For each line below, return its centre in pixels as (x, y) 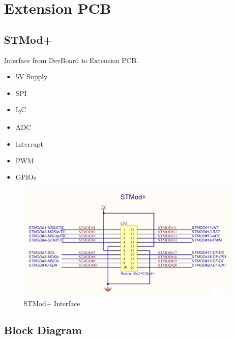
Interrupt (29, 144)
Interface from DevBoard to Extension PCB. (71, 60)
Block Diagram (43, 330)
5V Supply (31, 77)
